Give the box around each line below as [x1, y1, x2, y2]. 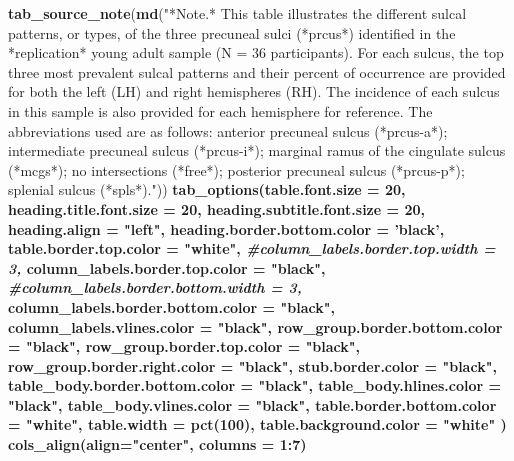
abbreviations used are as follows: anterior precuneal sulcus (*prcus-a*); [8, 120, 448, 141]
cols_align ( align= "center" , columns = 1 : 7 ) [8, 434, 307, 455]
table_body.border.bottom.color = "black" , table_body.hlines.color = [8, 375, 502, 396]
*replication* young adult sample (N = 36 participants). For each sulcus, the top [8, 42, 504, 63]
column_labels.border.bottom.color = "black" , [8, 296, 335, 317]
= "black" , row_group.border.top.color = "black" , [8, 336, 361, 357]
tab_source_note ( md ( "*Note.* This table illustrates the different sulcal [8, 3, 467, 23]
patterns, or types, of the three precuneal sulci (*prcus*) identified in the [8, 22, 456, 43]
